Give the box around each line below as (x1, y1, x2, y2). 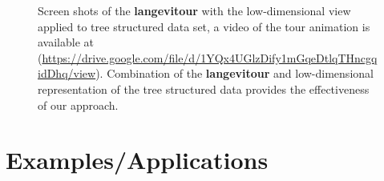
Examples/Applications (6, 143, 269, 176)
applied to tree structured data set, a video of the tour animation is (38, 18, 370, 34)
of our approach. (38, 96, 119, 113)
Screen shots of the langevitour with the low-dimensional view (38, 2, 351, 18)
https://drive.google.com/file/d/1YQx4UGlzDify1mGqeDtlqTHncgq (42, 49, 378, 66)
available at (38, 34, 94, 50)
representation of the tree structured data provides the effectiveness (38, 80, 370, 97)
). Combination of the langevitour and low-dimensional (95, 65, 374, 82)
